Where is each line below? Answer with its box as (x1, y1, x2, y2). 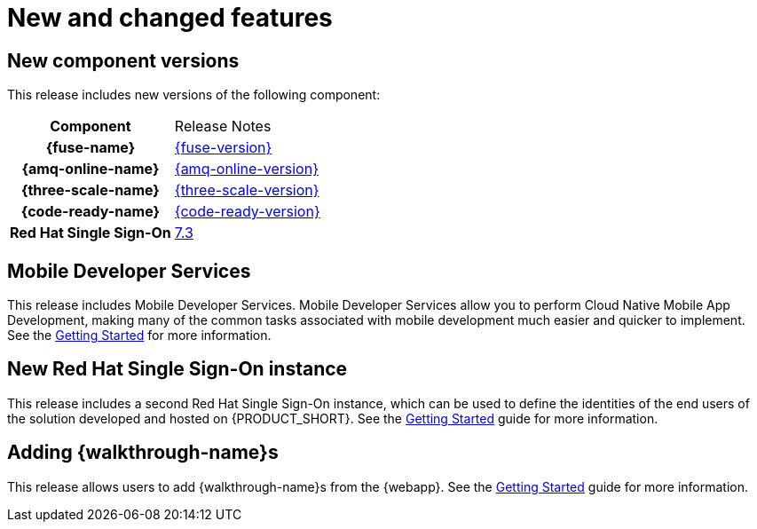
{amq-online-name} (21, 160, 160, 178)
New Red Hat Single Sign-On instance (7, 358, 348, 381)
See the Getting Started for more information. (7, 328, 272, 343)
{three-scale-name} (20, 181, 160, 200)
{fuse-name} (45, 138, 136, 157)
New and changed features (7, 3, 333, 33)
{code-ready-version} (174, 202, 320, 221)
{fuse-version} (174, 138, 272, 157)
